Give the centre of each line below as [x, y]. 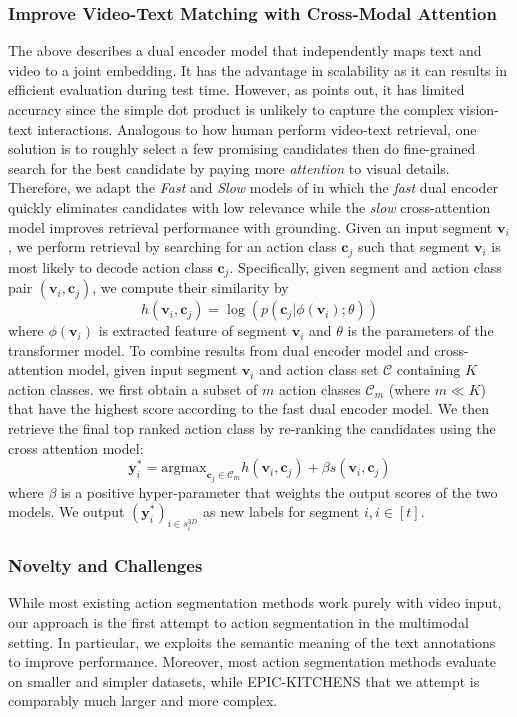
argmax [184, 468]
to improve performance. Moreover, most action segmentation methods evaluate [252, 661]
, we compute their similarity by [190, 287]
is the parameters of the [420, 330]
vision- [478, 109]
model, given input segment [153, 369]
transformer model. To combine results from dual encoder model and [219, 349]
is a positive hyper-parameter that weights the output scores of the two [279, 491]
